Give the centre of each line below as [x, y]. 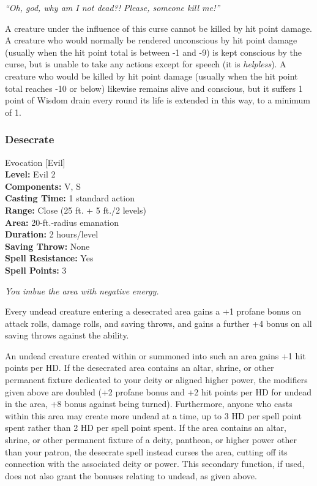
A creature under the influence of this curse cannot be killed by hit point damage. [158, 28]
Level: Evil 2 [30, 174]
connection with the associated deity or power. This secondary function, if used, [155, 464]
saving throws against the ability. [67, 335]
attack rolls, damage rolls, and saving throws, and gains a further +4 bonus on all [158, 323]
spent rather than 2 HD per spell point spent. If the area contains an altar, [146, 428]
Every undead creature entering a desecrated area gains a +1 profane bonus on [153, 311]
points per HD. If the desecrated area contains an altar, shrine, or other [140, 368]
